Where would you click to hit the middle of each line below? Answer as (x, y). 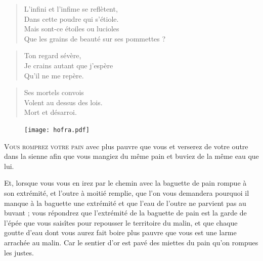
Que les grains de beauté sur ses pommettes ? (95, 38)
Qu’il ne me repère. (54, 75)
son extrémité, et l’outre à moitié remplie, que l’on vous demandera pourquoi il (127, 192)
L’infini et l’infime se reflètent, (71, 9)
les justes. (19, 252)
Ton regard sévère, (53, 55)
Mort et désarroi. (50, 112)
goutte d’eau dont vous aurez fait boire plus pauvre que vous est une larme (120, 232)
